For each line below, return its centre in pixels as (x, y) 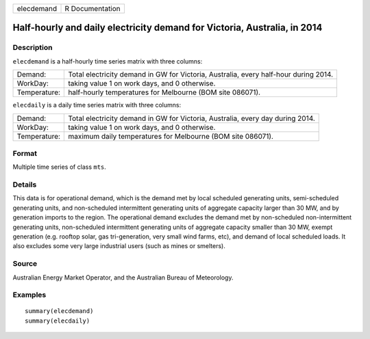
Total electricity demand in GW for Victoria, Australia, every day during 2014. (192, 118)
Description (33, 48)
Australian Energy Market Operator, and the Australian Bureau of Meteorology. (123, 277)
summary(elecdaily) (58, 321)
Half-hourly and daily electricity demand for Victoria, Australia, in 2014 (168, 28)
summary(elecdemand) (59, 311)
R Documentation (93, 9)
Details (25, 185)
